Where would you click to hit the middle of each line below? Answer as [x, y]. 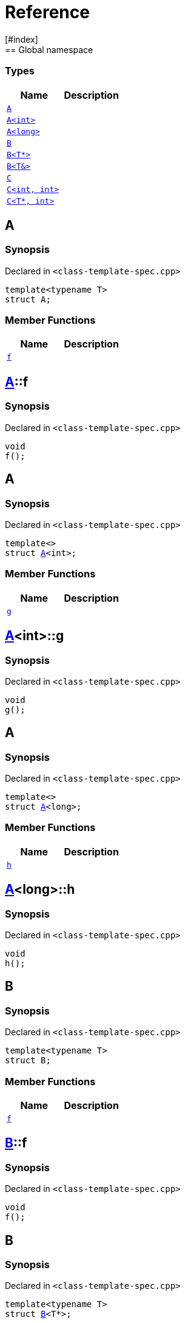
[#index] [22, 39]
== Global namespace [49, 49]
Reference [47, 12]
